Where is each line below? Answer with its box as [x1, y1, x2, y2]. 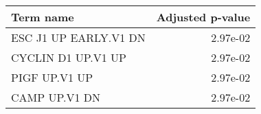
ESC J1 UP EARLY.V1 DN [11, 30, 146, 45]
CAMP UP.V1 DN [11, 89, 101, 105]
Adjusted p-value [156, 9, 251, 25]
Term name [11, 9, 74, 25]
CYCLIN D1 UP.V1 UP [11, 49, 127, 65]
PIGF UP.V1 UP [11, 69, 93, 85]
